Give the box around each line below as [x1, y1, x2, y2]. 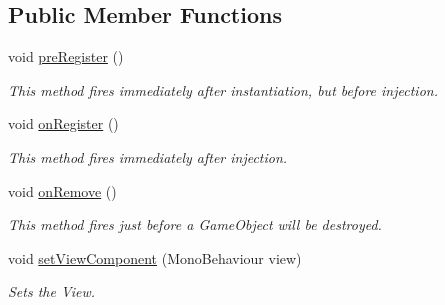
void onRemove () [8, 180, 117, 201]
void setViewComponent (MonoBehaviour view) [8, 247, 302, 268]
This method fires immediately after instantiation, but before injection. [8, 79, 438, 100]
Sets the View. [8, 281, 96, 302]
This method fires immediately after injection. [8, 146, 288, 167]
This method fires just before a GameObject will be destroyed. [8, 214, 382, 235]
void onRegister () [8, 113, 119, 134]
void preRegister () [8, 46, 124, 67]
